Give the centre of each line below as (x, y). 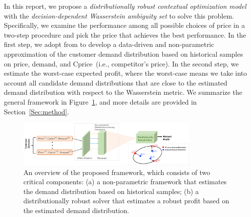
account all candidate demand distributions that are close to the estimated (116, 82)
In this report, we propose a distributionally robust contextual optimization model (125, 6)
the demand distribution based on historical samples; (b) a (111, 191)
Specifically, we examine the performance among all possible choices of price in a (125, 25)
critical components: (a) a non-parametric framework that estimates (125, 182)
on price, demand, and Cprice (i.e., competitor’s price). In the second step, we (121, 63)
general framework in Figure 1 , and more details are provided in (100, 101)
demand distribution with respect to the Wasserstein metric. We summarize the (123, 92)
